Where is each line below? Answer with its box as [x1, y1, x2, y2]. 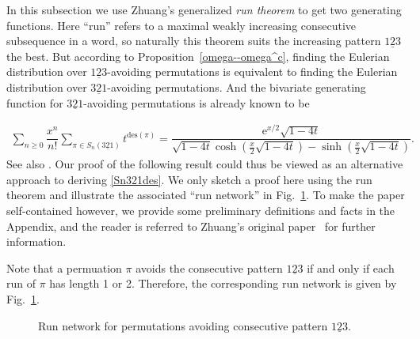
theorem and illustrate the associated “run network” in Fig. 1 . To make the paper [6, 186, 405, 203]
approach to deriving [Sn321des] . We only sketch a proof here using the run [6, 171, 372, 187]
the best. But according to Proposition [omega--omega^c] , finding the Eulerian [6, 47, 390, 64]
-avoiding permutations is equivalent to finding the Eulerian [107, 63, 398, 80]
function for [6, 94, 63, 111]
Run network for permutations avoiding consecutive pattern [38, 317, 328, 333]
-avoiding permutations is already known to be [83, 94, 310, 111]
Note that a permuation [6, 259, 122, 276]
